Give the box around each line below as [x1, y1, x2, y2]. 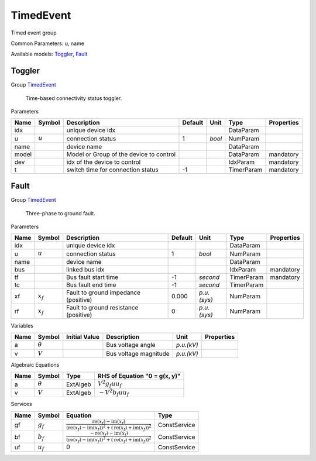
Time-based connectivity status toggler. [25, 94, 122, 102]
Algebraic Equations [11, 362, 60, 369]
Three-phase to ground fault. [25, 209, 96, 216]
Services [11, 401, 32, 408]
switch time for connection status [66, 166, 159, 174]
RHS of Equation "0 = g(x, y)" [97, 372, 181, 380]
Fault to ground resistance [66, 303, 139, 311]
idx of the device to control [66, 158, 141, 166]
